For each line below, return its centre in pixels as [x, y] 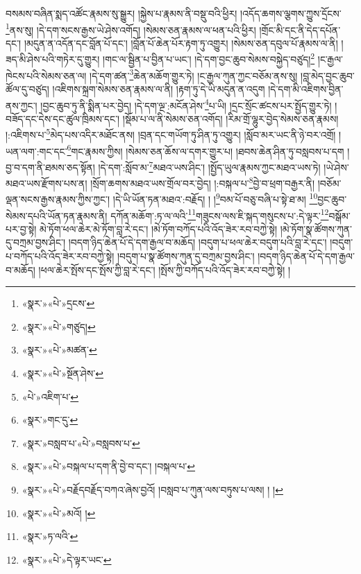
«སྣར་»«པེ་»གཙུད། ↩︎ [59, 326]
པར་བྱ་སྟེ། [21, 228]
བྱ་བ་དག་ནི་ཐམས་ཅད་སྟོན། [50, 167]
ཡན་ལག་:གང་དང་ [36, 151]
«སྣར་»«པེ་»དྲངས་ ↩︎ [58, 303]
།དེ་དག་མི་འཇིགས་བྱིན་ [306, 88]
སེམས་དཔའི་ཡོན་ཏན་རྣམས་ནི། [57, 215]
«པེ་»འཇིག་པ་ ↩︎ [50, 396]
